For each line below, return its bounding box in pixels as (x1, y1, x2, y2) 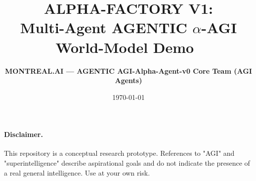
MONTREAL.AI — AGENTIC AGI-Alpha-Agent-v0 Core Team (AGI (5, 65, 252, 76)
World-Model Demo (55, 37, 194, 57)
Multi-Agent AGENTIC (20, 17, 187, 38)
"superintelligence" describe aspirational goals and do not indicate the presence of (4, 158, 250, 168)
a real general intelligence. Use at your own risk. (4, 167, 150, 178)
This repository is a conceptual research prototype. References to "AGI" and (4, 148, 235, 158)
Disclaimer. (4, 129, 43, 139)
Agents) (115, 75, 142, 86)
